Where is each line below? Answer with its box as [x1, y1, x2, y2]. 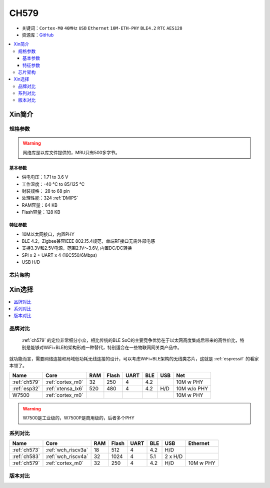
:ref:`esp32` [12, 385, 40, 392]
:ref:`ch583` [12, 453, 40, 460]
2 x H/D [164, 453, 183, 460]
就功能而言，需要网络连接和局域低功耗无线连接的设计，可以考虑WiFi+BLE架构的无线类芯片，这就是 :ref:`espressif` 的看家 [9, 356, 259, 362]
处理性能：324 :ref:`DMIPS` [21, 195, 78, 201]
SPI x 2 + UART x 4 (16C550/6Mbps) [21, 252, 97, 258]
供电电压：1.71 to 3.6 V [21, 174, 68, 180]
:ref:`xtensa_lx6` [45, 385, 84, 392]
